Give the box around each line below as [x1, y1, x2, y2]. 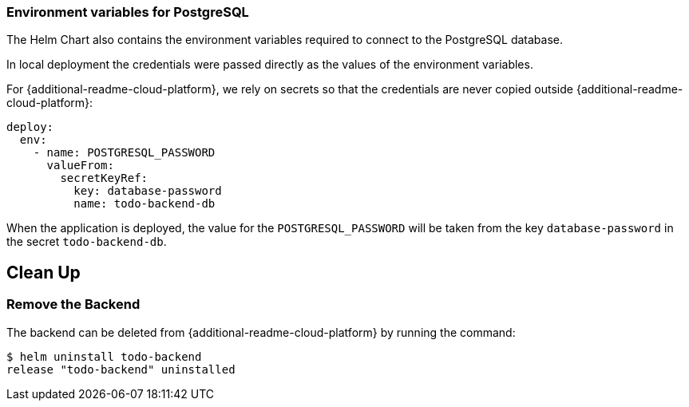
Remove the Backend [6, 296, 141, 313]
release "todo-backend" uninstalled [6, 362, 236, 376]
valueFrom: [46, 159, 114, 172]
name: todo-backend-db [73, 197, 216, 211]
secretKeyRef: [60, 172, 148, 185]
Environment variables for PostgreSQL [6, 4, 249, 20]
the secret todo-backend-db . [6, 235, 167, 249]
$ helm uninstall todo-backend [6, 350, 202, 363]
